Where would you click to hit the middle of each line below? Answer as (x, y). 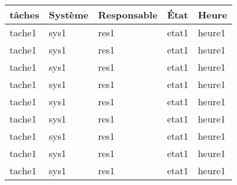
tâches (24, 15)
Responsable (128, 15)
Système (69, 15)
